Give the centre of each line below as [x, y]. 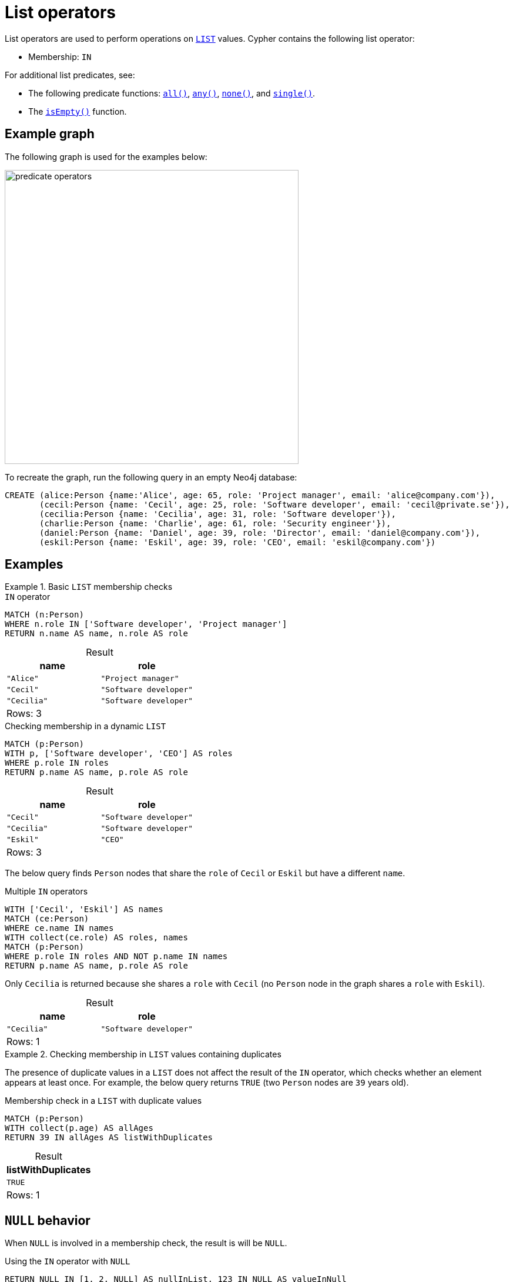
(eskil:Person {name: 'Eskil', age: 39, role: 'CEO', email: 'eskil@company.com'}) [238, 542]
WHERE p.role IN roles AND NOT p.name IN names [116, 957]
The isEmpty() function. [78, 111]
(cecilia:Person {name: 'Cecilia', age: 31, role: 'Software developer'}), [218, 514]
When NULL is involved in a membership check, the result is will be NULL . [146, 1243]
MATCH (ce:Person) [47, 919]
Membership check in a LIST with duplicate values [103, 1101]
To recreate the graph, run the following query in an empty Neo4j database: [151, 477]
